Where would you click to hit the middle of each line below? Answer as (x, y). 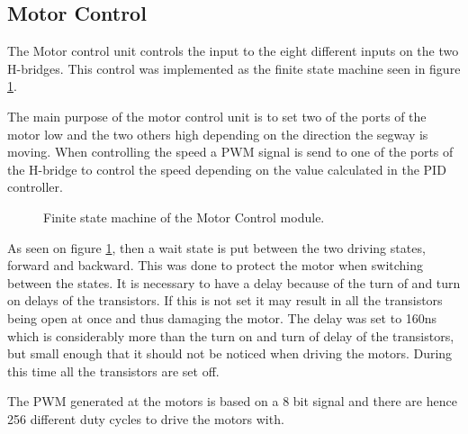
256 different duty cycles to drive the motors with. (146, 418)
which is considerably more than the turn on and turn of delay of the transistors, (231, 335)
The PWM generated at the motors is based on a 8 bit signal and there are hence (232, 401)
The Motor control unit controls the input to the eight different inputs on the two (233, 51)
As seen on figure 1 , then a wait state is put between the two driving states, (216, 247)
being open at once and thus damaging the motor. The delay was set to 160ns (222, 317)
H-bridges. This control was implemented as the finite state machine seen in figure (234, 68)
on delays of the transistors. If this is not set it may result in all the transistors (225, 300)
